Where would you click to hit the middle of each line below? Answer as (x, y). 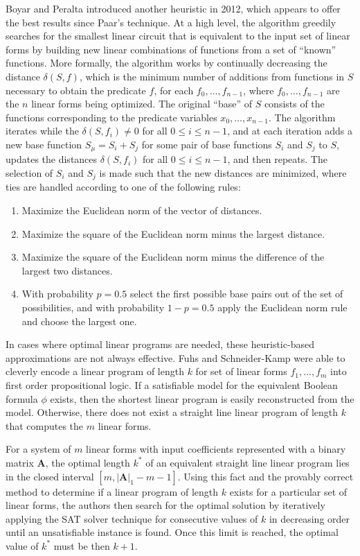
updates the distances (52, 159)
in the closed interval (50, 476)
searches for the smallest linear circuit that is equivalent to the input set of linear (178, 36)
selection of (29, 172)
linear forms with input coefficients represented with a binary (216, 449)
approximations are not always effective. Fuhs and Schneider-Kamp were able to (175, 357)
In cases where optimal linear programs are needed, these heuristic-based (160, 344)
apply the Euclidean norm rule (282, 307)
